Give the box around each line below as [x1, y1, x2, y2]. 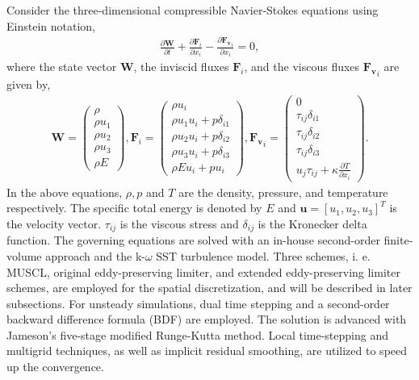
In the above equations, [6, 183, 123, 200]
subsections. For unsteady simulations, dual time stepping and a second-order [6, 294, 390, 311]
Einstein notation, [6, 17, 95, 34]
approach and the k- [45, 247, 145, 264]
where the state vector [6, 58, 117, 75]
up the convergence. [6, 358, 104, 375]
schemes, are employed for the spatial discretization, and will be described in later [6, 279, 413, 296]
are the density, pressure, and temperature [178, 183, 388, 200]
